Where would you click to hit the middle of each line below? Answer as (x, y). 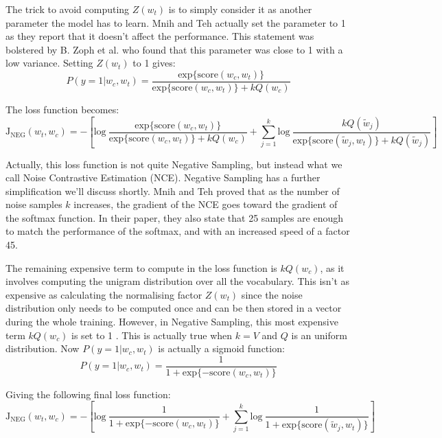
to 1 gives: (154, 63)
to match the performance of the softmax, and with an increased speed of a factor (178, 231)
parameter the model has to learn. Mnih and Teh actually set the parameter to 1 (176, 22)
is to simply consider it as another (240, 9)
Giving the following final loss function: (88, 394)
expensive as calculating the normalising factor (104, 294)
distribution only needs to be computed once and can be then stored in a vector (174, 308)
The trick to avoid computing (68, 9)
